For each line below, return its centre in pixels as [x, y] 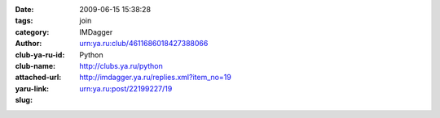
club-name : [35, 65]
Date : [24, 9]
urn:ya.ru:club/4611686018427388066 [144, 44]
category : [32, 32]
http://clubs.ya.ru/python [121, 65]
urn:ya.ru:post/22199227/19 [126, 88]
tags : [24, 21]
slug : [24, 100]
